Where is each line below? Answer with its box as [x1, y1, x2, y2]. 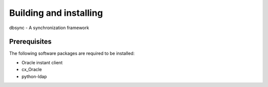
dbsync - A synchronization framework [9, 25, 89, 31]
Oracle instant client [21, 59, 63, 65]
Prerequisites [9, 38, 52, 46]
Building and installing [9, 7, 103, 18]
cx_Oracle [21, 67, 42, 73]
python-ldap [21, 73, 47, 79]
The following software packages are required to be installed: [9, 50, 135, 56]
